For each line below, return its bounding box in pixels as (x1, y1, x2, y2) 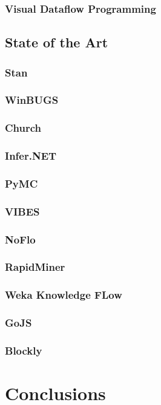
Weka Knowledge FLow (5, 287, 122, 302)
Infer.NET (5, 148, 57, 163)
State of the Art (5, 33, 108, 52)
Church (5, 120, 42, 135)
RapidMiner (5, 259, 65, 274)
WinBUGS (5, 92, 59, 107)
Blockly (5, 342, 42, 358)
